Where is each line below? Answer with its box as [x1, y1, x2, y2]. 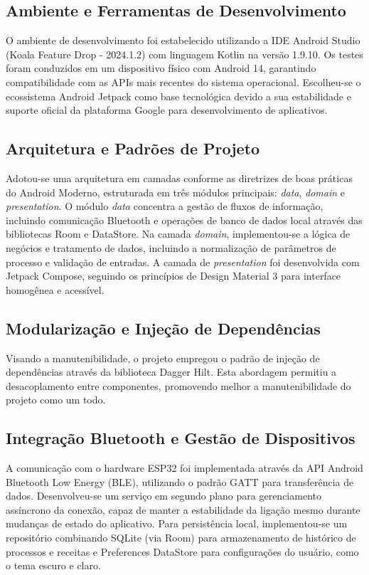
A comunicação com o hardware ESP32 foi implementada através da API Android [6, 460, 363, 475]
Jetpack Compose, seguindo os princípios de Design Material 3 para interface [6, 268, 341, 283]
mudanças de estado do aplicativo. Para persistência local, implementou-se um [6, 516, 348, 531]
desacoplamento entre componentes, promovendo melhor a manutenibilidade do [6, 378, 351, 393]
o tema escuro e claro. [6, 558, 101, 573]
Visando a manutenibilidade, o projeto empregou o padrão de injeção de [6, 350, 320, 365]
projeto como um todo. [6, 392, 106, 407]
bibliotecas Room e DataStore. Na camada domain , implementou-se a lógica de [6, 226, 351, 241]
